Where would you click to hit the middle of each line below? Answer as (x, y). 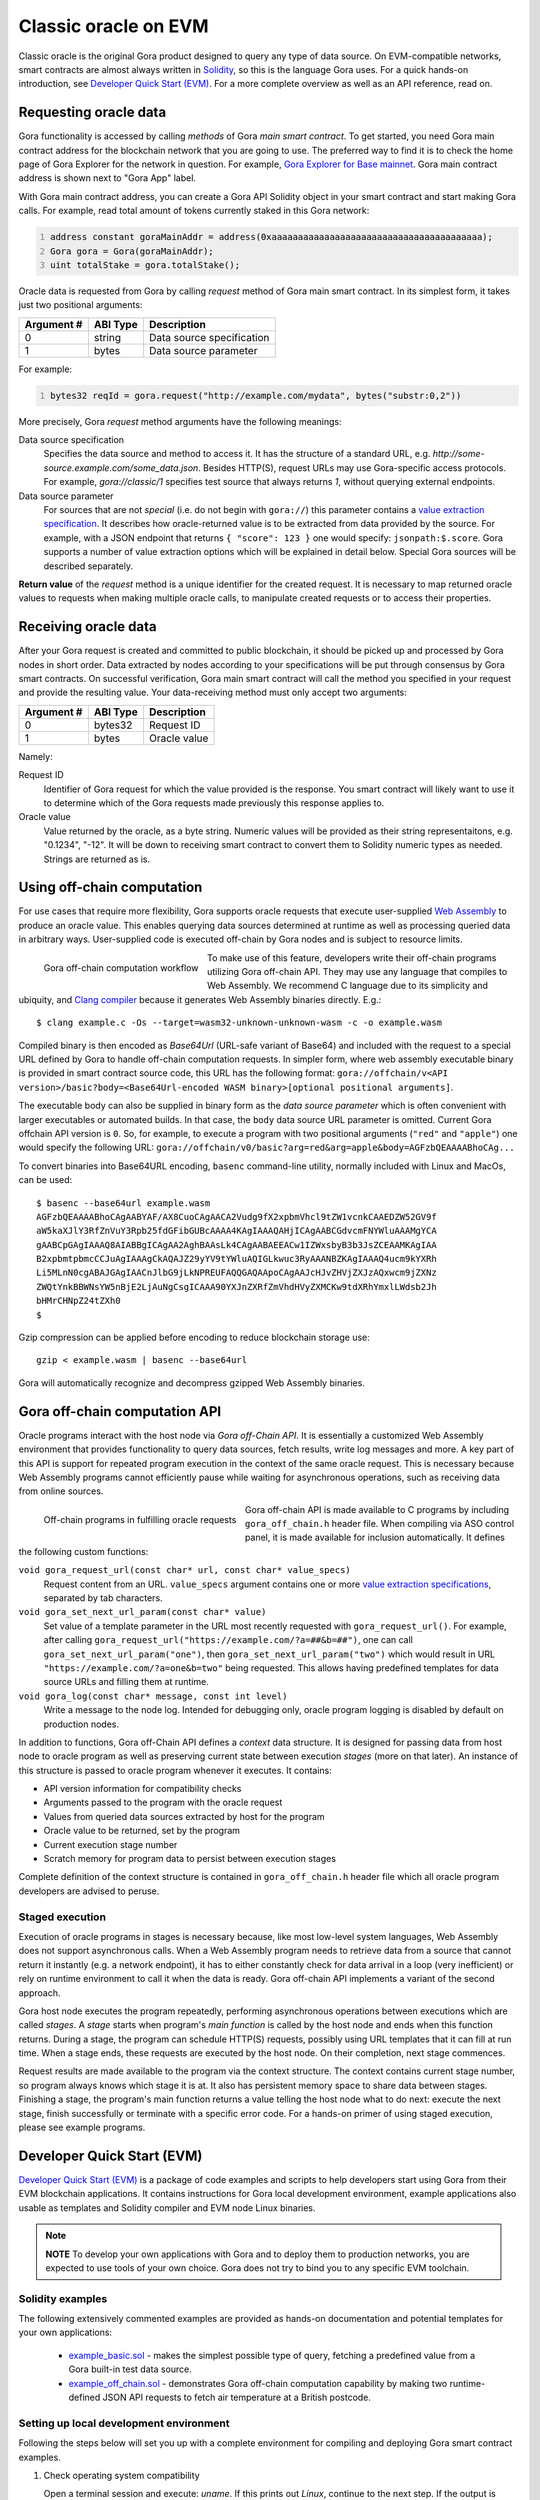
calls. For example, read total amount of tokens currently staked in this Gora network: (194, 211)
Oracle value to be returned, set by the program (141, 1831)
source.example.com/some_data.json (121, 467)
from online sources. (61, 1491)
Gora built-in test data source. (130, 2369)
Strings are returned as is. (97, 859)
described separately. (88, 566)
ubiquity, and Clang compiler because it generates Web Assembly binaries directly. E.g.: (200, 999)
